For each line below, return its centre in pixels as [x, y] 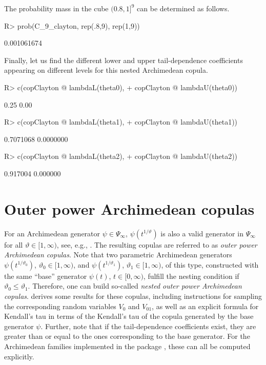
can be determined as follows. [183, 8]
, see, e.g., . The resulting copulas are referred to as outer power [157, 244]
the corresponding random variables [60, 306]
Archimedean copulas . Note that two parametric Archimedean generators [118, 255]
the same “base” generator [46, 276]
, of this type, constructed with [210, 264]
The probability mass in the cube [56, 8]
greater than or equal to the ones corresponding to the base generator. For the [127, 336]
